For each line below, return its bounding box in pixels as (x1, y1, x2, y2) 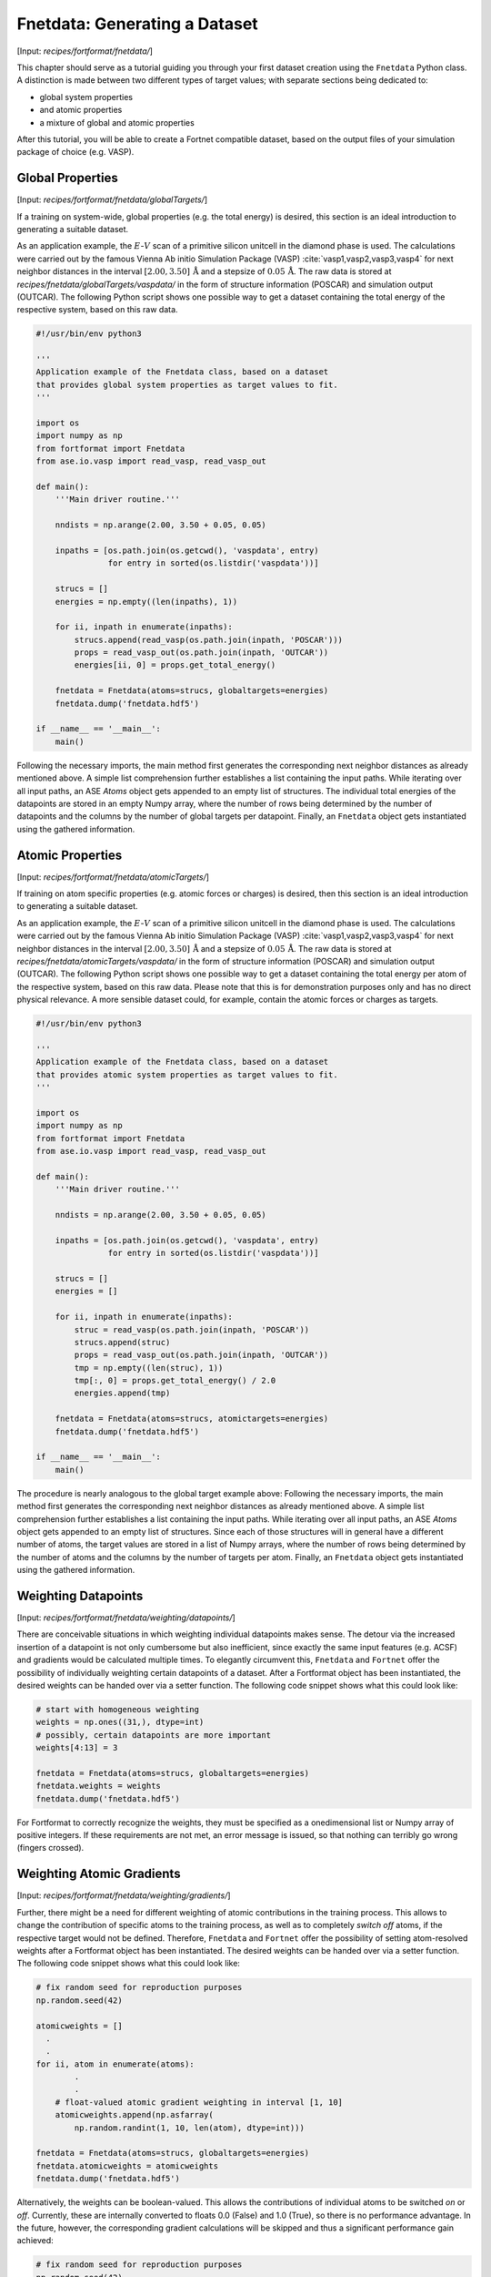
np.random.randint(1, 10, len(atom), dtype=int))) (74, 2122, 305, 2133)
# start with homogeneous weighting (35, 1704, 200, 1714)
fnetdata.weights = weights (35, 1781, 161, 1792)
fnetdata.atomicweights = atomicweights (35, 2160, 218, 2171)
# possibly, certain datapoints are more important (35, 1730, 272, 1740)
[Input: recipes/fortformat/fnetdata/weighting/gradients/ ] (16, 1890, 231, 1901)
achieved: (16, 2235, 54, 2246)
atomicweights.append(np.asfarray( (55, 2109, 214, 2120)
